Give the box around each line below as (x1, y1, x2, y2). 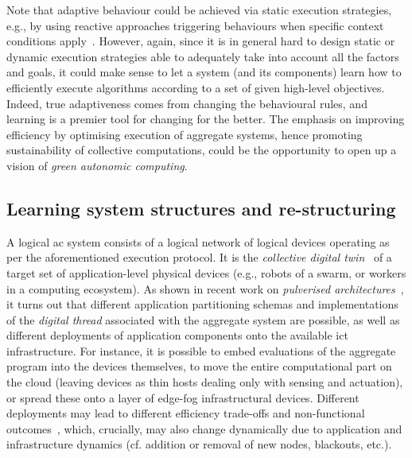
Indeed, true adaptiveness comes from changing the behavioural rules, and (6, 95, 367, 111)
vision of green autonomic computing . (6, 157, 188, 173)
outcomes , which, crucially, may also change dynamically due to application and (6, 420, 402, 437)
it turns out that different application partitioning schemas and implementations (6, 296, 398, 312)
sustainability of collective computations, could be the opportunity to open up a (6, 142, 397, 158)
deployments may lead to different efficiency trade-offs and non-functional (6, 405, 365, 421)
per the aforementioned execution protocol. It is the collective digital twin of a (6, 249, 392, 266)
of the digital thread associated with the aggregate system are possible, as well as (6, 311, 400, 328)
